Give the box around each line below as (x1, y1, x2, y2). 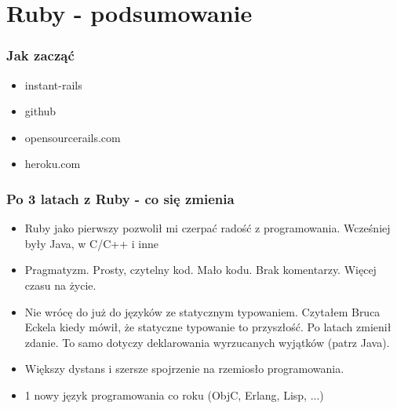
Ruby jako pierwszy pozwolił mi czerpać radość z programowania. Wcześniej (24, 220, 391, 236)
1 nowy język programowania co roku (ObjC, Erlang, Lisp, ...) (24, 386, 324, 403)
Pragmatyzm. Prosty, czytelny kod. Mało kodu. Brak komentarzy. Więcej (24, 261, 377, 278)
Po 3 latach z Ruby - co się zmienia (6, 188, 235, 208)
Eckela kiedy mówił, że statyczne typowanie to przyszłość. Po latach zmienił (24, 319, 392, 335)
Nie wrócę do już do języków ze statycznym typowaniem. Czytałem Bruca (24, 303, 381, 320)
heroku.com (24, 155, 81, 172)
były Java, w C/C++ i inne (24, 235, 158, 251)
